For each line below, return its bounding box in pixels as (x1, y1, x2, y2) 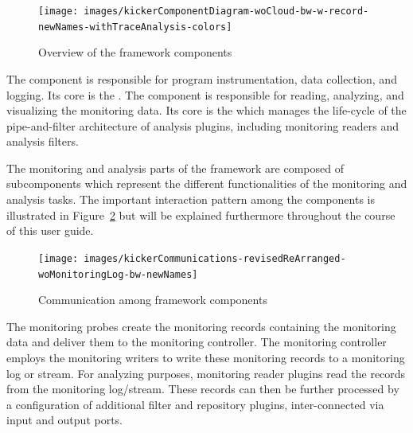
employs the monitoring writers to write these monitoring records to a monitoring (6, 349, 405, 365)
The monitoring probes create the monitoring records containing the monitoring (6, 318, 396, 334)
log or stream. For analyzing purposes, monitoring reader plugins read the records (6, 365, 406, 381)
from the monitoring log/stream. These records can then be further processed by (6, 380, 399, 397)
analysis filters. (6, 133, 79, 150)
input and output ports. (6, 412, 123, 428)
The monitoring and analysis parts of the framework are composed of (6, 159, 345, 176)
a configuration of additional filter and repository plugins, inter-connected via (6, 396, 384, 412)
